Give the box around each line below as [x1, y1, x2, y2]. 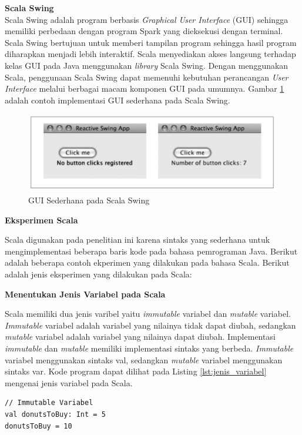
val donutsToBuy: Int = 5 [5, 410, 106, 419]
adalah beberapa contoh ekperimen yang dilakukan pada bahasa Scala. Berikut [5, 256, 290, 269]
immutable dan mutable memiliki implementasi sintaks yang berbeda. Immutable [5, 342, 294, 354]
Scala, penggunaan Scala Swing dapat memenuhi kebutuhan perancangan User [5, 71, 288, 83]
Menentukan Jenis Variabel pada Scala [5, 287, 166, 300]
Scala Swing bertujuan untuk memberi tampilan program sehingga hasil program [5, 36, 297, 48]
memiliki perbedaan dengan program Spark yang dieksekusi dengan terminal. [5, 25, 283, 37]
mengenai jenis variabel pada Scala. [5, 376, 133, 389]
